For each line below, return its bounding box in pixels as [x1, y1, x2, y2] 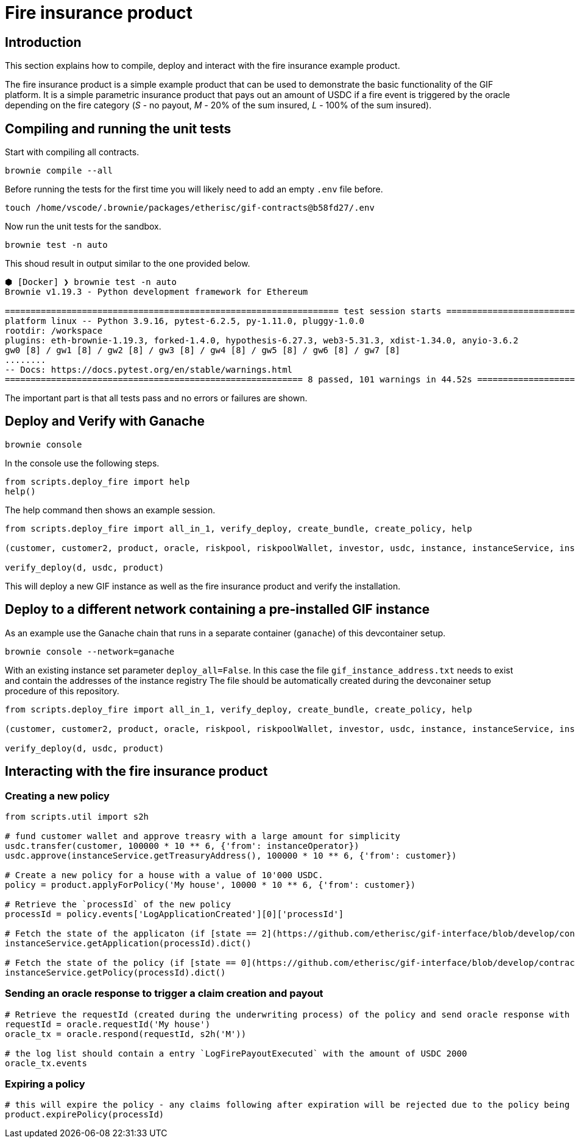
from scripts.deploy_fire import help [5, 476, 190, 487]
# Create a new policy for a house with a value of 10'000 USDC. [5, 870, 323, 880]
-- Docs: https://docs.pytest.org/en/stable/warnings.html [5, 365, 293, 375]
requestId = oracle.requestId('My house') [5, 1019, 211, 1029]
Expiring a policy [5, 1078, 85, 1091]
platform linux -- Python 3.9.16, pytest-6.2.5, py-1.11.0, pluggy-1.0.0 [5, 316, 365, 326]
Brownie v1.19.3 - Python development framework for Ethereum [5, 287, 308, 297]
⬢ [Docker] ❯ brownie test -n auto [5, 277, 177, 287]
